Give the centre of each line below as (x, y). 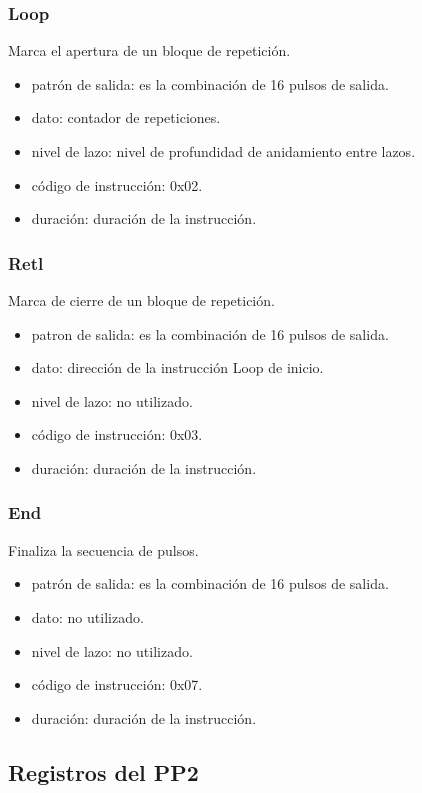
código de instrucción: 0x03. (117, 434)
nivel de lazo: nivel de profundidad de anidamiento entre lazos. (223, 151)
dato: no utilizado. (87, 616)
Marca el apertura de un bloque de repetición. (149, 50)
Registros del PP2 (103, 771)
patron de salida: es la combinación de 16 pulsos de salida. (210, 333)
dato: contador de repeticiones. (126, 117)
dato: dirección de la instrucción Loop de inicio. (177, 367)
